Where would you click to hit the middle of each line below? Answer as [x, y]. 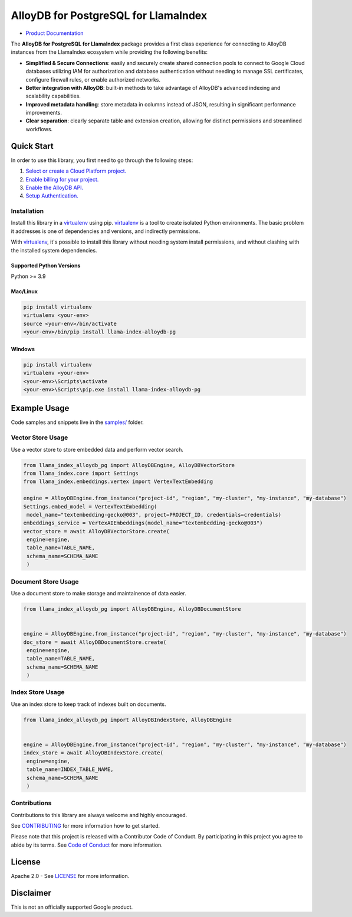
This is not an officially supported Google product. [72, 907]
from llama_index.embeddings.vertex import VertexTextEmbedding [118, 482]
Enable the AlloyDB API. [55, 187]
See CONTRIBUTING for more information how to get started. [85, 826]
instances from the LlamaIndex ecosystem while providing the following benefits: [109, 52]
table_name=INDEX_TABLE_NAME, [70, 769]
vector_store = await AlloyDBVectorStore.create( [96, 531]
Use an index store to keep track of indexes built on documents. [88, 704]
